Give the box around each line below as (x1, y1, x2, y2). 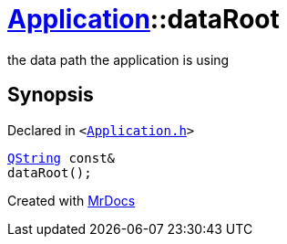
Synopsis (7, 83, 94, 107)
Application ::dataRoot (7, 4, 280, 35)
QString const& (7, 150, 116, 165)
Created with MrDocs (7, 192, 136, 208)
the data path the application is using (7, 51, 230, 68)
